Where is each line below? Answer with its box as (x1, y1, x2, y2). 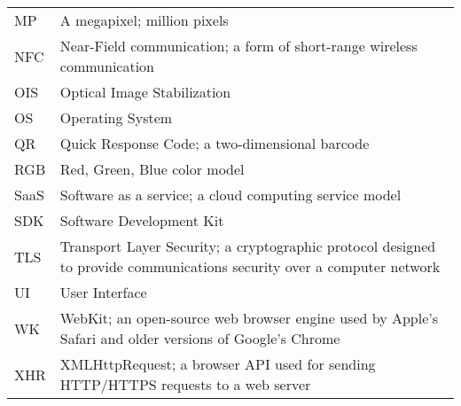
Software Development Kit (59, 210, 224, 230)
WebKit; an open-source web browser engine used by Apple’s (59, 308, 439, 328)
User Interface (59, 282, 147, 302)
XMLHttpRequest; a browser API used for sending (59, 354, 376, 374)
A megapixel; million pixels (59, 10, 229, 30)
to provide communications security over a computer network (59, 256, 441, 277)
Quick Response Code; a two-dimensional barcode (59, 133, 370, 153)
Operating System (59, 107, 173, 128)
